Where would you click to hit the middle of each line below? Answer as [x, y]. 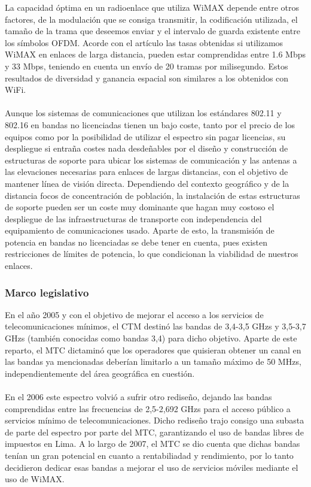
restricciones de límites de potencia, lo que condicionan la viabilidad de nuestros [152, 254]
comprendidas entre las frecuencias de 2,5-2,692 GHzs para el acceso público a [148, 408]
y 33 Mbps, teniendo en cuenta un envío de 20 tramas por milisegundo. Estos [147, 66]
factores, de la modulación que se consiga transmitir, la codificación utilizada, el [151, 19]
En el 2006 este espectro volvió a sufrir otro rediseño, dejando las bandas [138, 397]
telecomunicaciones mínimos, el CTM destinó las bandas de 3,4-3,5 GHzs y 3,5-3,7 [155, 326]
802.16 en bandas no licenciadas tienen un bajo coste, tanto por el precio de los [150, 124]
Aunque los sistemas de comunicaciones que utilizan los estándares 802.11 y [143, 113]
